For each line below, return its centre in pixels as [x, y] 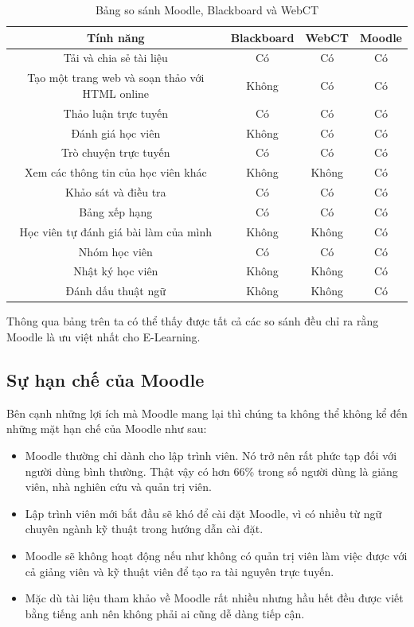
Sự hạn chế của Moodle [105, 379]
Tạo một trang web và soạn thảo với [116, 78]
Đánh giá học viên [116, 132]
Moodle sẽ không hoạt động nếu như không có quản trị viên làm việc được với [216, 555]
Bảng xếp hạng [116, 211]
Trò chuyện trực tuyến [116, 152]
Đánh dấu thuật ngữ [116, 291]
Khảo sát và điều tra [116, 192]
